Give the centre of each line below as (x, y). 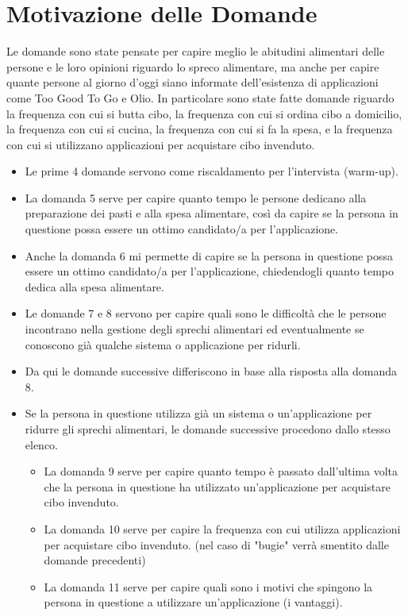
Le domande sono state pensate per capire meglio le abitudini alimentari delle (196, 51)
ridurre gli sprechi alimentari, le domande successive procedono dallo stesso (208, 429)
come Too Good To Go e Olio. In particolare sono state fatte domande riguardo (200, 97)
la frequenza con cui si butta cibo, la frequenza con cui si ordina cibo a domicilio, (204, 113)
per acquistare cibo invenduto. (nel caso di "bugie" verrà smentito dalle (216, 544)
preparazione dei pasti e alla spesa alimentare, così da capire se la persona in (212, 213)
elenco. (42, 444)
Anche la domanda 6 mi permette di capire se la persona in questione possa (209, 255)
